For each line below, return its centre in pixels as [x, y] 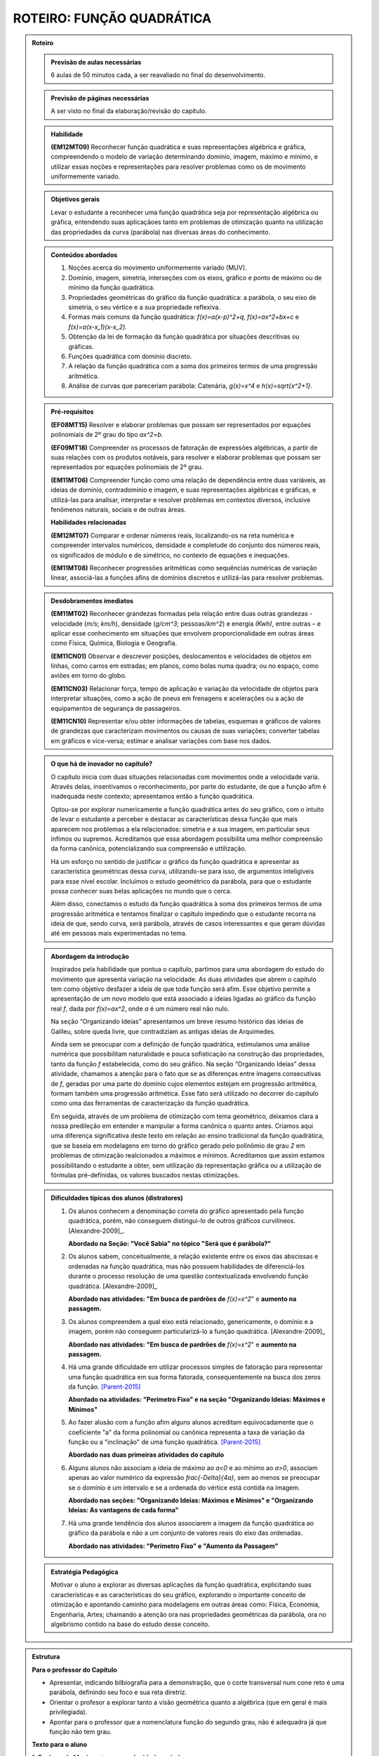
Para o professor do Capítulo [74, 1670]
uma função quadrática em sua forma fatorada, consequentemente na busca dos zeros [194, 1377]
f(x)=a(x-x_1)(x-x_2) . [98, 327]
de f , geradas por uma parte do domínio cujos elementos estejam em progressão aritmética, [184, 1083]
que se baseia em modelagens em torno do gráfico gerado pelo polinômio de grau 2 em [178, 1146]
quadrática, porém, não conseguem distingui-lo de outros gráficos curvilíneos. [182, 1221]
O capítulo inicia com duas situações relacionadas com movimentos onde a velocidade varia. [185, 777]
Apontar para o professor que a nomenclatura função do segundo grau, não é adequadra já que [188, 1722]
